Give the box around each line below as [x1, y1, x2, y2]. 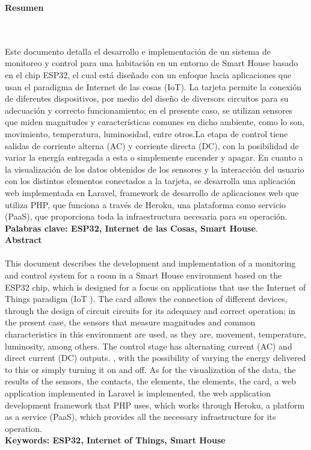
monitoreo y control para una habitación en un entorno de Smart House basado [5, 57, 298, 69]
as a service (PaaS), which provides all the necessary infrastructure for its [5, 410, 276, 423]
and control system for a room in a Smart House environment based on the [5, 269, 282, 282]
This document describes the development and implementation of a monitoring [5, 257, 296, 270]
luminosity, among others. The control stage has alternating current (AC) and [5, 339, 292, 352]
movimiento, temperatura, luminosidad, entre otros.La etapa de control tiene [5, 127, 288, 140]
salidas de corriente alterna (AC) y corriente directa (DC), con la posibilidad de [5, 139, 299, 152]
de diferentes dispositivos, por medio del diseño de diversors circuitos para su [5, 92, 289, 105]
